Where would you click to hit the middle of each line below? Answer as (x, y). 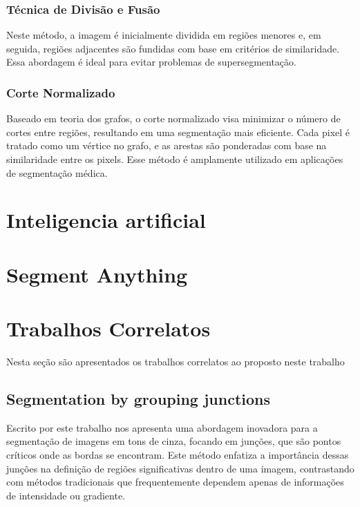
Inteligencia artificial (106, 220)
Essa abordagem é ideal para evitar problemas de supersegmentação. (151, 62)
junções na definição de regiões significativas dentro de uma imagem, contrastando (180, 468)
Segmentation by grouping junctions (139, 399)
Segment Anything (97, 274)
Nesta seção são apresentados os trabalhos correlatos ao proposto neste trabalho (176, 362)
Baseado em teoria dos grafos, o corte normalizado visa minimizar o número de (173, 118)
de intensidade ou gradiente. (66, 495)
